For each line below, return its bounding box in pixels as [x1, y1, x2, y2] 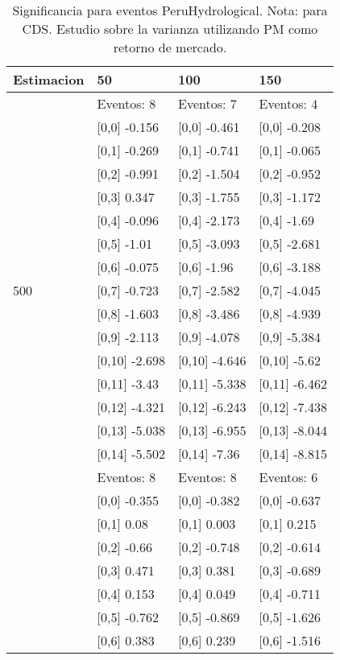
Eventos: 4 [259, 94, 318, 113]
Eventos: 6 [259, 468, 318, 486]
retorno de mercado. [113, 38, 227, 56]
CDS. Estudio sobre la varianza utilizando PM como [22, 19, 318, 38]
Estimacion [13, 70, 85, 89]
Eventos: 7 [178, 94, 237, 113]
